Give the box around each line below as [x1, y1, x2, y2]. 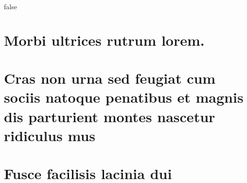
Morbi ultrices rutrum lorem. [4, 30, 205, 50]
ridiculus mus [4, 125, 96, 145]
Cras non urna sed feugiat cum [4, 68, 216, 88]
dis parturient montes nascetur [4, 106, 215, 126]
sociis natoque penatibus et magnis [4, 87, 244, 107]
